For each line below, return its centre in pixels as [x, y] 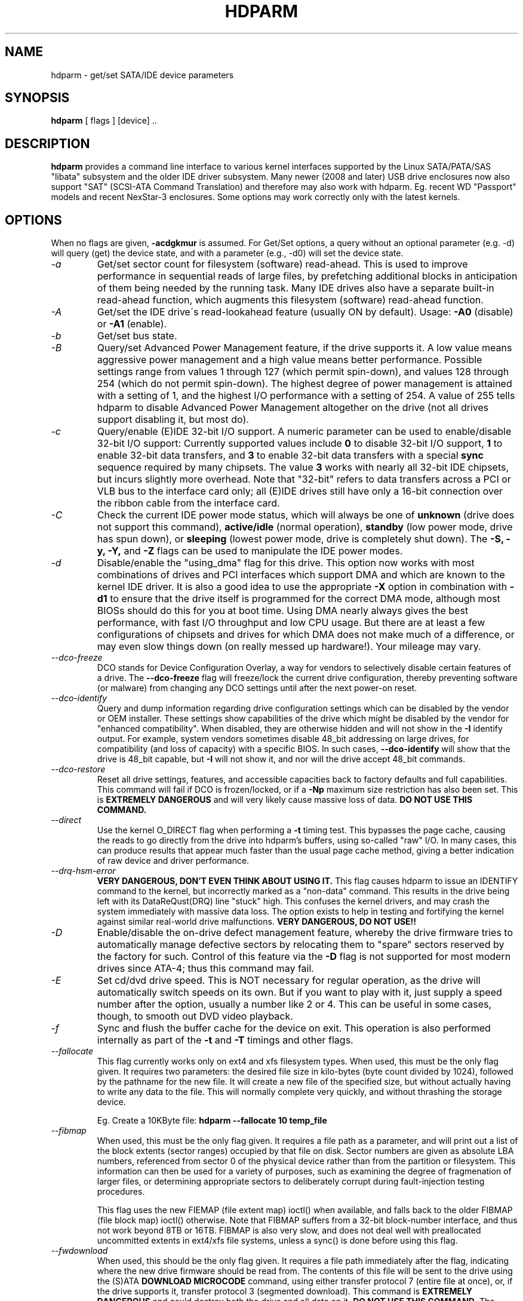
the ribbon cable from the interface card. [188, 503]
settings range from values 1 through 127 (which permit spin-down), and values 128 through [303, 372]
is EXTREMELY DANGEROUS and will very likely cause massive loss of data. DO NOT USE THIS [285, 800]
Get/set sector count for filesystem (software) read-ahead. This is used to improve [282, 264]
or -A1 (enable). [132, 324]
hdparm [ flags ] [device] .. [104, 121]
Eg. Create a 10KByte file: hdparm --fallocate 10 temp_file [212, 1121]
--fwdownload [79, 1251]
